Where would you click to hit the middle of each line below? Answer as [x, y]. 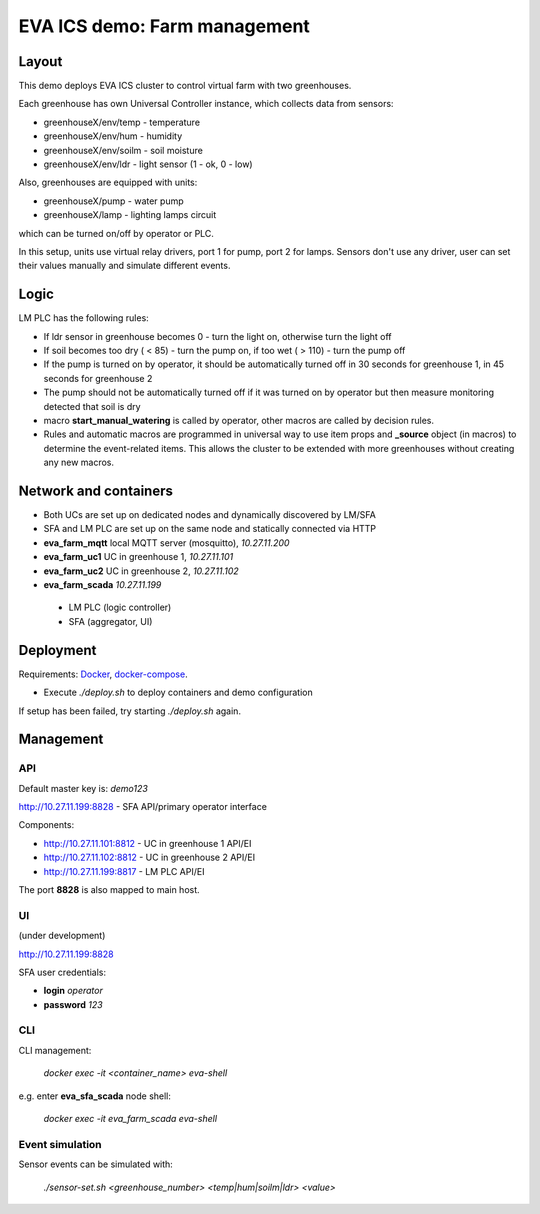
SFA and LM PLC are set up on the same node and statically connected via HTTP [210, 529]
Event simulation [60, 1144]
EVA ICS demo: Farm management [164, 26]
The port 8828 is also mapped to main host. [109, 889]
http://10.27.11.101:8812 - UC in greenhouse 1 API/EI [147, 843]
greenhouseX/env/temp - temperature [121, 122]
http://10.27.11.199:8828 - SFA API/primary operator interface [142, 807]
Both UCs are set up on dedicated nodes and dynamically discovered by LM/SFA [210, 515]
